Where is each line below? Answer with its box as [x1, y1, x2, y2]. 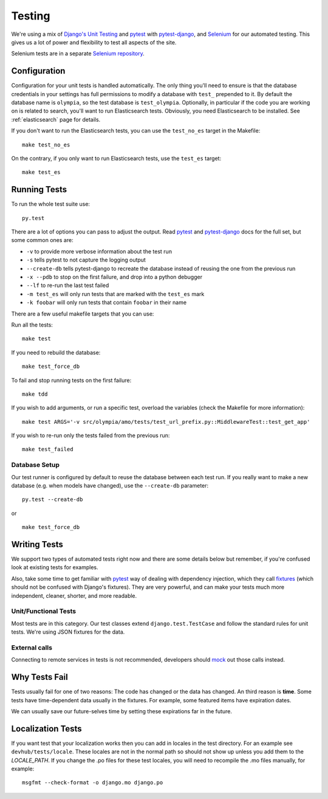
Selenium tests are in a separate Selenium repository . [11, 50, 145, 57]
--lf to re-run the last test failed [26, 282, 109, 289]
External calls [11, 643, 53, 652]
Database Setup [11, 461, 60, 469]
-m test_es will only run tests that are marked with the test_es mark [26, 290, 205, 297]
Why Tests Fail [11, 672, 68, 682]
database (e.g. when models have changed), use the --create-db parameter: [11, 482, 209, 489]
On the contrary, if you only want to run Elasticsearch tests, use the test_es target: [11, 154, 222, 162]
